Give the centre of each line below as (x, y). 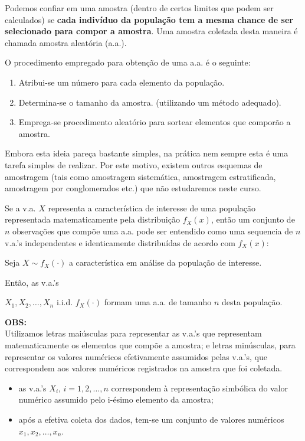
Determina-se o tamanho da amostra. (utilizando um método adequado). (150, 102)
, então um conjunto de (253, 219)
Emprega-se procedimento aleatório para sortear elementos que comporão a (155, 122)
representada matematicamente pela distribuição (92, 219)
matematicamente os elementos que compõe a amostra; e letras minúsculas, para (150, 345)
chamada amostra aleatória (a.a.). (66, 42)
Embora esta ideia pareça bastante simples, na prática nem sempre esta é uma (147, 153)
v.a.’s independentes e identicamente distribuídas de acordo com (120, 242)
